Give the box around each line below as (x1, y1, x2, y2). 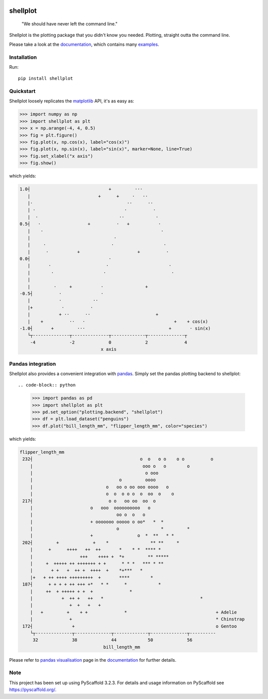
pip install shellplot (18, 76, 73, 82)
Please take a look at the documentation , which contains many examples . (9, 41, 159, 47)
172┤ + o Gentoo (22, 623, 237, 629)
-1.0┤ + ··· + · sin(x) (19, 325, 211, 331)
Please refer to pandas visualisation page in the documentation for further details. (9, 657, 176, 663)
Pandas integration (9, 360, 57, 367)
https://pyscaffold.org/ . (9, 687, 57, 693)
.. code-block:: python (18, 382, 76, 388)
